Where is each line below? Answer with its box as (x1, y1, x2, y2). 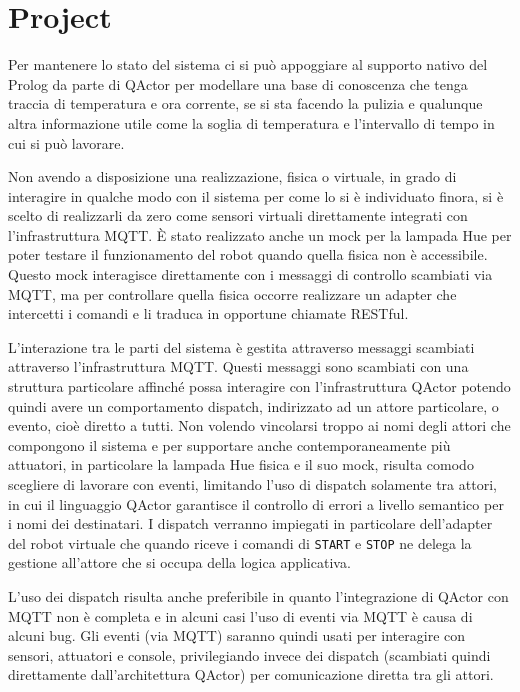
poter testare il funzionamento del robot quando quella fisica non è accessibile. (8, 244, 488, 265)
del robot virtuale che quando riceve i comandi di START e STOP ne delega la (8, 532, 472, 553)
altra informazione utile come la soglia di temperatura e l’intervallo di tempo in (8, 112, 495, 133)
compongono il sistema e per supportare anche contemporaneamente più (8, 434, 451, 455)
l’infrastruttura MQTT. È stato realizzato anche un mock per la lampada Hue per (8, 224, 512, 245)
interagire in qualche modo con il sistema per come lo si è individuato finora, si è (8, 185, 504, 206)
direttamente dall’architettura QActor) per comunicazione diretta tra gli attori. (8, 664, 494, 685)
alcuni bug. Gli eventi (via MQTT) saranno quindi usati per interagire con (8, 625, 466, 646)
